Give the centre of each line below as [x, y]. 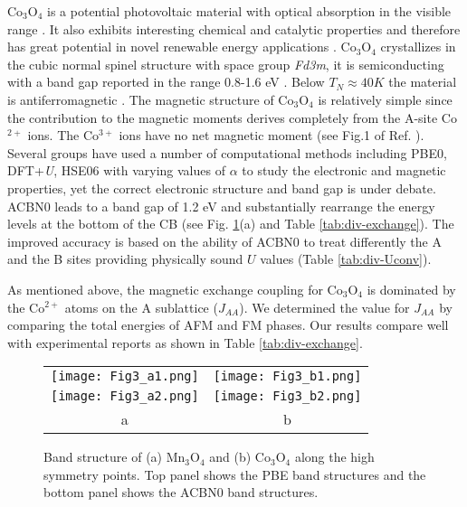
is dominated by [411, 289]
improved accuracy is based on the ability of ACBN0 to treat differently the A [224, 241]
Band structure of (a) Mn [114, 457]
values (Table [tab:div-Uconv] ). [346, 259]
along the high [334, 457]
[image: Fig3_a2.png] [125, 396]
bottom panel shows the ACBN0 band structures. [181, 492]
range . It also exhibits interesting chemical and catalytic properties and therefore [234, 28]
